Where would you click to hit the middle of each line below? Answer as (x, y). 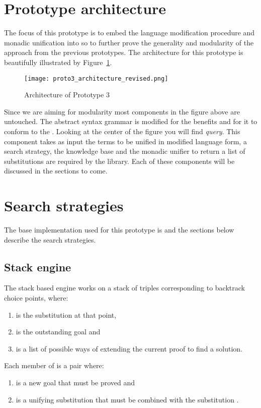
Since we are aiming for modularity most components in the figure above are (122, 111)
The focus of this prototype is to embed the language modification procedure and (129, 33)
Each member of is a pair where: (54, 365)
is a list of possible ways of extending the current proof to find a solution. (129, 348)
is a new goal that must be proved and (75, 382)
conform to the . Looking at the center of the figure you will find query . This (122, 131)
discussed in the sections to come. (56, 171)
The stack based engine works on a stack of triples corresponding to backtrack (124, 288)
